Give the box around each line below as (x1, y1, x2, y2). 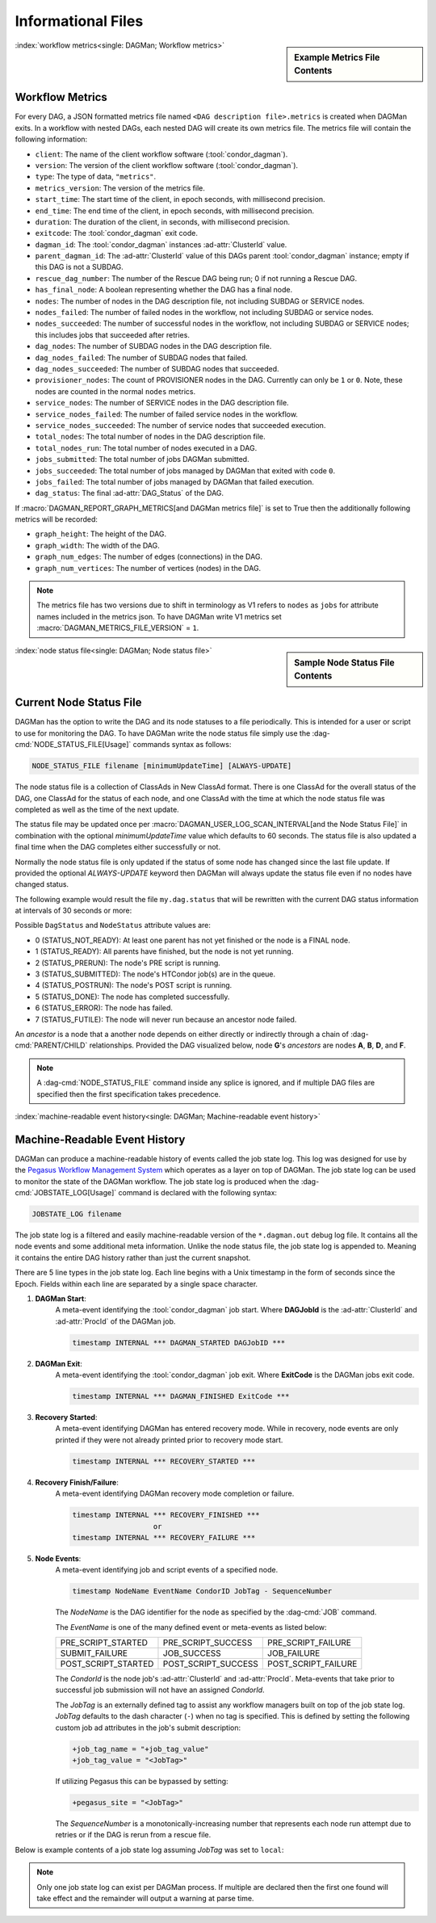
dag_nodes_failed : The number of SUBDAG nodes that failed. (35, 352, 248, 363)
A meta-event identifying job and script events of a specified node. (55, 1565, 279, 1575)
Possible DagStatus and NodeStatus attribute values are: (15, 921, 212, 930)
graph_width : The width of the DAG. (35, 540, 161, 550)
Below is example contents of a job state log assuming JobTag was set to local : (15, 1845, 284, 1854)
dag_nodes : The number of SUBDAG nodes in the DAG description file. (35, 342, 272, 351)
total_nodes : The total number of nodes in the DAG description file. (35, 432, 266, 442)
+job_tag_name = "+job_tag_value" (72, 1745, 209, 1753)
